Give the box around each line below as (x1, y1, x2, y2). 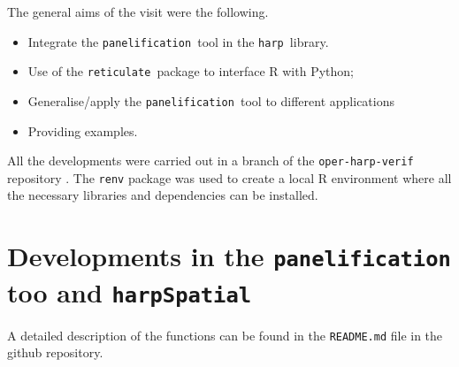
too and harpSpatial (7, 273, 252, 310)
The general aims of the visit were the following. (7, 3, 269, 20)
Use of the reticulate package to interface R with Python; (27, 62, 354, 80)
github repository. (7, 343, 103, 362)
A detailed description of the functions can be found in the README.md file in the (7, 325, 443, 344)
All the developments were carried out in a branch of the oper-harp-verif (7, 151, 414, 170)
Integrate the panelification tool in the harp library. (27, 32, 329, 50)
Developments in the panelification (7, 238, 451, 274)
